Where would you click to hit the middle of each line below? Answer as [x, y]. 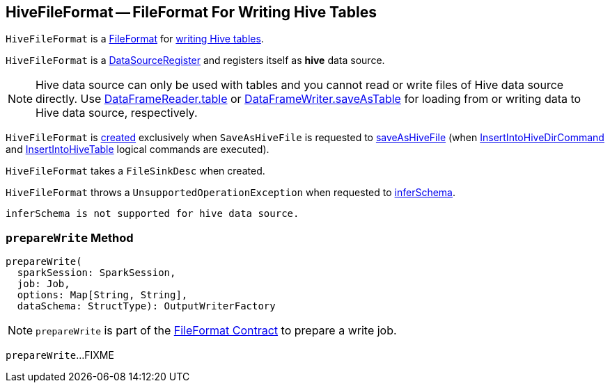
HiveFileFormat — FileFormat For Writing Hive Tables [191, 12]
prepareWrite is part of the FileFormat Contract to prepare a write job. [216, 331]
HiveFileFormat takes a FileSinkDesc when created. [135, 171]
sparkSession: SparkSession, [96, 273]
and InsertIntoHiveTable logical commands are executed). [138, 149]
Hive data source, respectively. [117, 113]
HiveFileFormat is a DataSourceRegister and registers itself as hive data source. [195, 60]
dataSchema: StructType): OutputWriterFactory [146, 306]
